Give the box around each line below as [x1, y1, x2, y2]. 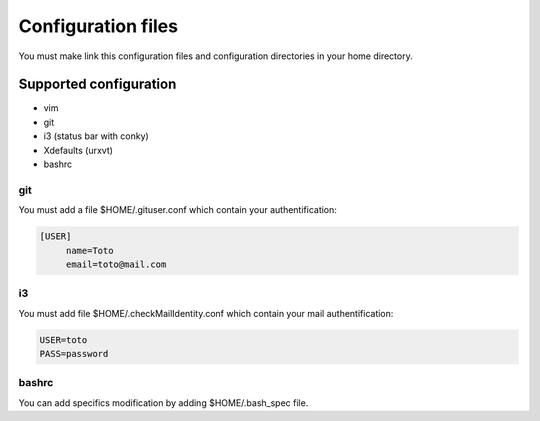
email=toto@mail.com [65, 258, 167, 270]
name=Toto [65, 245, 114, 256]
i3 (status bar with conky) [43, 130, 149, 142]
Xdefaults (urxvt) [43, 144, 114, 156]
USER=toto [39, 334, 88, 345]
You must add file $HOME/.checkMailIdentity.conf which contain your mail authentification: [18, 307, 394, 319]
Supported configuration [18, 76, 177, 93]
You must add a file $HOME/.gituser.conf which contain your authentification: [18, 204, 337, 216]
